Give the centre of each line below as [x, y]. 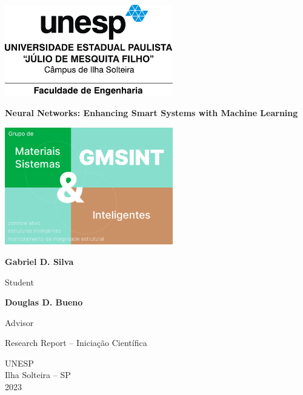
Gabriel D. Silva [39, 261]
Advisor [19, 322]
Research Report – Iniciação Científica [76, 343]
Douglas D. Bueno [44, 302]
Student [19, 282]
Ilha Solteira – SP [38, 375]
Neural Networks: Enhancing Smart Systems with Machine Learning [151, 113]
